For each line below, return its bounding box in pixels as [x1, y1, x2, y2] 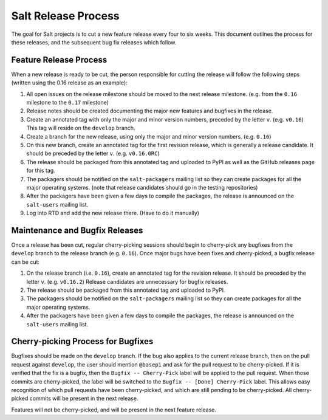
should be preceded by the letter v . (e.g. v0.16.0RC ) [26, 150, 160, 157]
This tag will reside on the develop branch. [26, 125, 136, 132]
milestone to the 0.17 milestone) [26, 99, 109, 106]
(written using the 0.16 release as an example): [11, 79, 128, 86]
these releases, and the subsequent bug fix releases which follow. [11, 38, 177, 46]
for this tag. [26, 167, 56, 174]
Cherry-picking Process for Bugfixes [11, 336, 154, 346]
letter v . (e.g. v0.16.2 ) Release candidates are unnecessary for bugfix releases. [26, 278, 228, 285]
